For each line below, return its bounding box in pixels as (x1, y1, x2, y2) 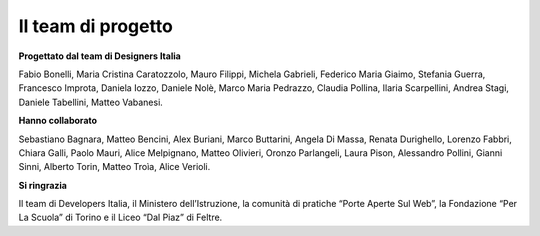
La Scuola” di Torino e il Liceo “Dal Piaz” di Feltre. (18, 211, 223, 224)
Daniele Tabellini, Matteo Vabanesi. (18, 96, 164, 108)
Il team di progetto (18, 15, 174, 37)
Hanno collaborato (18, 115, 98, 127)
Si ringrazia (18, 179, 67, 191)
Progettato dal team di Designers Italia (18, 50, 182, 62)
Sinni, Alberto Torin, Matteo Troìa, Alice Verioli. (18, 161, 211, 173)
